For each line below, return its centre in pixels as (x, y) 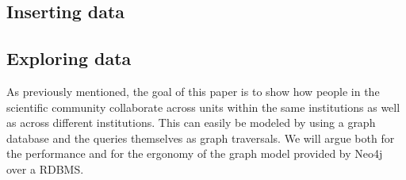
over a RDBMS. (45, 169)
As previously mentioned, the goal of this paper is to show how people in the (193, 91)
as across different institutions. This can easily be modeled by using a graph (191, 123)
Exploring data (69, 58)
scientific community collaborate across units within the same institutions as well (203, 107)
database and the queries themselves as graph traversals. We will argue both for (201, 138)
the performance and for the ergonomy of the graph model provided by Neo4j (195, 153)
